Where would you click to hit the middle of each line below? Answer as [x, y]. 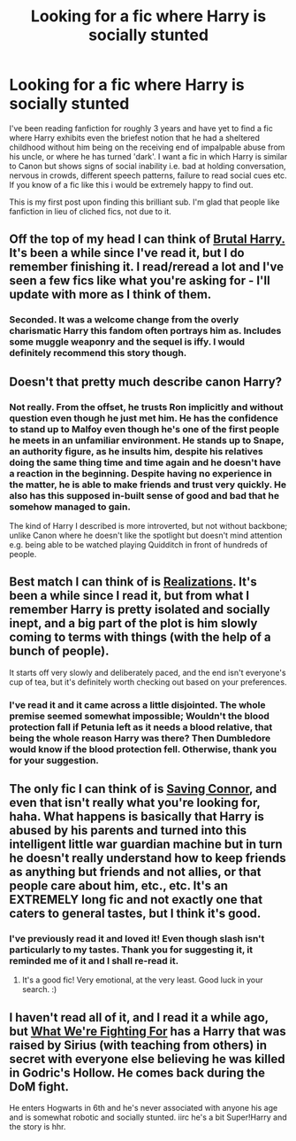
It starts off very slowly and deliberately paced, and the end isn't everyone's [148, 672]
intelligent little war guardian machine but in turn [146, 845]
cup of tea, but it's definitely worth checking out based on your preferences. [148, 682]
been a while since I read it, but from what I [129, 596]
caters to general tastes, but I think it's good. [135, 914]
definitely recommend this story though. [98, 353]
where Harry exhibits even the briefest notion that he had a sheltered [135, 137]
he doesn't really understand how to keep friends [148, 858]
